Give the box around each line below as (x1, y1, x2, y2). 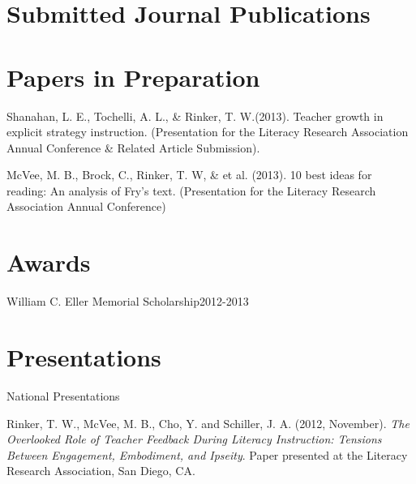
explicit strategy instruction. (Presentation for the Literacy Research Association (6, 123, 409, 140)
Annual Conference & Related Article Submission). (6, 139, 260, 156)
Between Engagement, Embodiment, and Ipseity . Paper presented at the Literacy (6, 446, 408, 463)
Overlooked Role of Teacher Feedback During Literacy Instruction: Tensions (6, 430, 382, 448)
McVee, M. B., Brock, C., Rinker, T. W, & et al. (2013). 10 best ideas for (6, 166, 372, 183)
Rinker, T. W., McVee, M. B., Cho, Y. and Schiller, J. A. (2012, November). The (6, 414, 410, 431)
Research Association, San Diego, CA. (6, 462, 195, 479)
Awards (6, 246, 91, 279)
